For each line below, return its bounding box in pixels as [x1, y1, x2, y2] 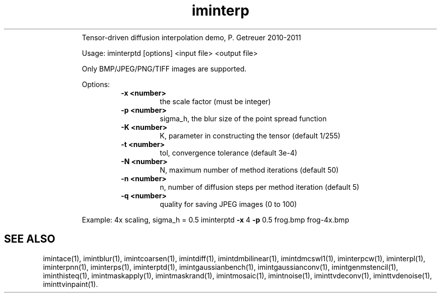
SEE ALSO [4, 233, 55, 246]
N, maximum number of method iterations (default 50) [160, 165, 339, 174]
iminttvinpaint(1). [43, 279, 98, 288]
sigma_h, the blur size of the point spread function [160, 114, 327, 123]
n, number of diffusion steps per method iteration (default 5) [160, 182, 359, 191]
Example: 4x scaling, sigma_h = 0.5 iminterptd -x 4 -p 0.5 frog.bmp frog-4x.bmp [82, 215, 349, 224]
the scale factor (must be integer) [160, 97, 271, 106]
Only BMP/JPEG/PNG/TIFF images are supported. [82, 64, 247, 73]
